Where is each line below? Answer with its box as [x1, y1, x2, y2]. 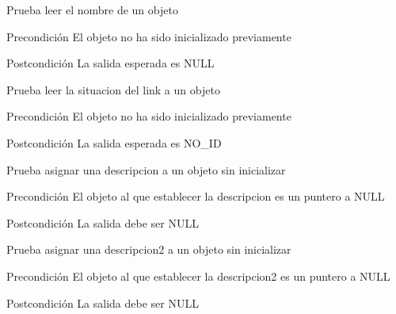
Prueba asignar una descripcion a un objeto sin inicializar [6, 161, 286, 178]
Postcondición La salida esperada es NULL [6, 55, 215, 71]
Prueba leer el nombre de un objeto [6, 2, 178, 17]
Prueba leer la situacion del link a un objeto [6, 81, 220, 98]
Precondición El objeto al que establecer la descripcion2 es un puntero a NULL [6, 267, 390, 284]
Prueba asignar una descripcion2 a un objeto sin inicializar [6, 241, 291, 258]
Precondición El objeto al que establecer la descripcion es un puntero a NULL [6, 188, 385, 205]
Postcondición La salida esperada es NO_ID [6, 134, 222, 151]
